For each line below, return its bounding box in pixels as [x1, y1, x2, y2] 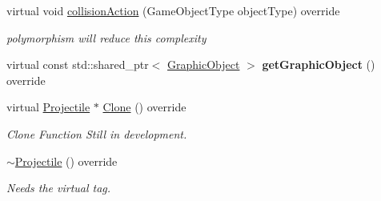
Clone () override [102, 98, 186, 115]
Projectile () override [14, 152, 118, 169]
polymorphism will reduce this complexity [6, 29, 207, 46]
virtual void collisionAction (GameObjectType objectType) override [6, 2, 340, 18]
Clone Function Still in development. [6, 125, 187, 142]
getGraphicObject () [262, 56, 375, 73]
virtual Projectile [6, 98, 90, 115]
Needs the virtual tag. [6, 179, 111, 196]
